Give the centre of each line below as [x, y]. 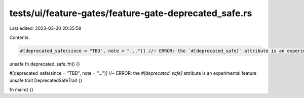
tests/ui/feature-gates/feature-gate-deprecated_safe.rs [131, 13]
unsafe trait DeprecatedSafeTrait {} [46, 80]
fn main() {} [22, 90]
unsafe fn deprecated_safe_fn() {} [45, 64]
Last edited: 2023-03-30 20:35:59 [45, 28]
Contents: [20, 37]
